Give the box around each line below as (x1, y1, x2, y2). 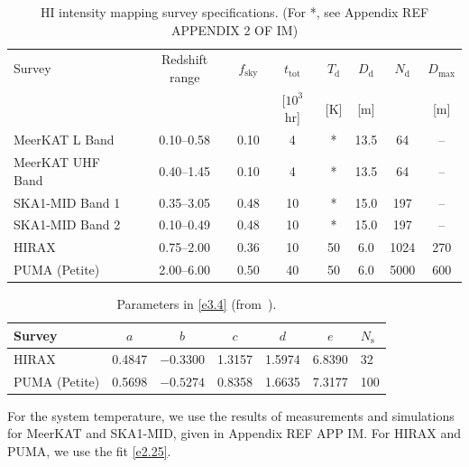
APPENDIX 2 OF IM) (170, 20, 299, 39)
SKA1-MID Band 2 (14, 215, 121, 234)
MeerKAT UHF (14, 153, 100, 172)
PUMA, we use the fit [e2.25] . (7, 441, 171, 460)
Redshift (161, 50, 208, 69)
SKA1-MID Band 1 (14, 192, 121, 211)
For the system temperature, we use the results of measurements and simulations (7, 406, 455, 425)
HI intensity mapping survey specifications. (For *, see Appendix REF (40, 3, 429, 21)
